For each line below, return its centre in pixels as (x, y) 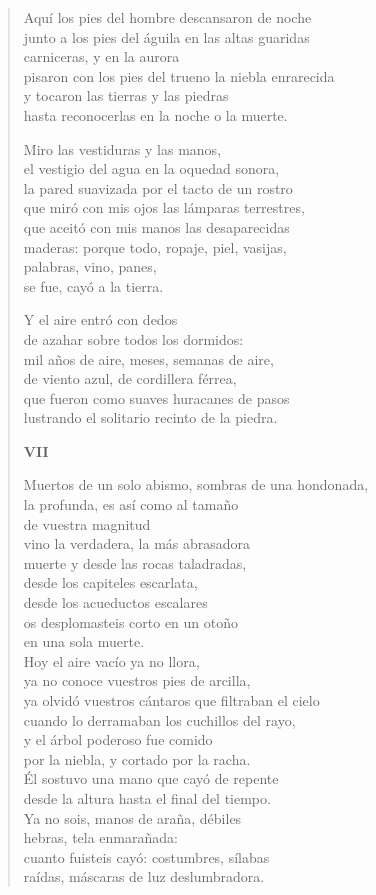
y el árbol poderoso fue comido (118, 739)
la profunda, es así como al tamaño (131, 504)
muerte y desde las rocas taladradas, (135, 562)
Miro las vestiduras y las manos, (122, 148)
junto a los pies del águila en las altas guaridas (166, 36)
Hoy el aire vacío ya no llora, (111, 660)
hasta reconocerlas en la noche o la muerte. (155, 114)
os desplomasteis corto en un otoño (131, 621)
